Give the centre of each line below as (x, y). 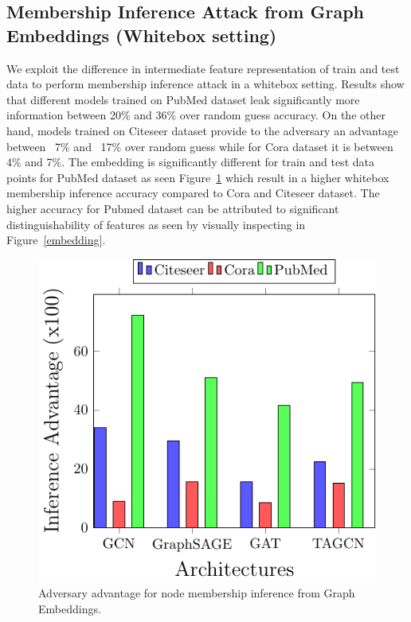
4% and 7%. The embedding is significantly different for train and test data (190, 162)
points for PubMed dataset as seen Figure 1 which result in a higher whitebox (198, 177)
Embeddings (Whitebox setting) (142, 35)
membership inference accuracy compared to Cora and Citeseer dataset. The (193, 193)
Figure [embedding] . (56, 240)
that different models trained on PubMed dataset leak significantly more (183, 99)
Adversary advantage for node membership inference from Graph (197, 592)
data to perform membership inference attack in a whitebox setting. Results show (205, 84)
